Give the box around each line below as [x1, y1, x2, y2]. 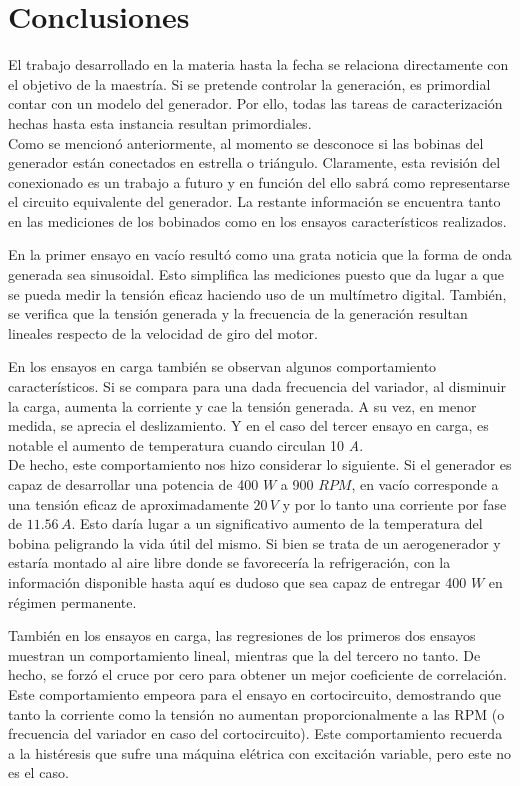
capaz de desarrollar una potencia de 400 [8, 474, 259, 494]
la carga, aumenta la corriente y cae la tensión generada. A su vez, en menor [8, 395, 477, 416]
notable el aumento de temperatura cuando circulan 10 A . [8, 434, 364, 455]
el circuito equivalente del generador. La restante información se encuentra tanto [8, 191, 501, 212]
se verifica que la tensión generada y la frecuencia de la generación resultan [8, 303, 468, 324]
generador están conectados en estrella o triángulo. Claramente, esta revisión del [8, 152, 501, 173]
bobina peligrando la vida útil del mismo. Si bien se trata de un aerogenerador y [8, 532, 501, 553]
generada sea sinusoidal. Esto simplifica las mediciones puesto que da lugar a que [8, 264, 504, 285]
